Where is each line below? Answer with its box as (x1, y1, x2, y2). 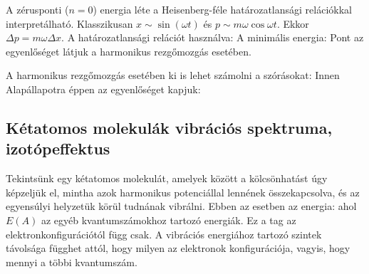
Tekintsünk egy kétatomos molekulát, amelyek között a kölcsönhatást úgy (6, 171, 328, 186)
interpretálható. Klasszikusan (6, 16, 133, 31)
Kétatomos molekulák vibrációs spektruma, (6, 116, 333, 138)
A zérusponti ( (6, 2, 69, 16)
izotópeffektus (6, 137, 110, 159)
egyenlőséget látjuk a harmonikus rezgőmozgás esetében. (6, 43, 251, 58)
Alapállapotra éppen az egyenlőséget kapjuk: (6, 81, 201, 96)
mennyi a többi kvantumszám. (6, 254, 137, 269)
